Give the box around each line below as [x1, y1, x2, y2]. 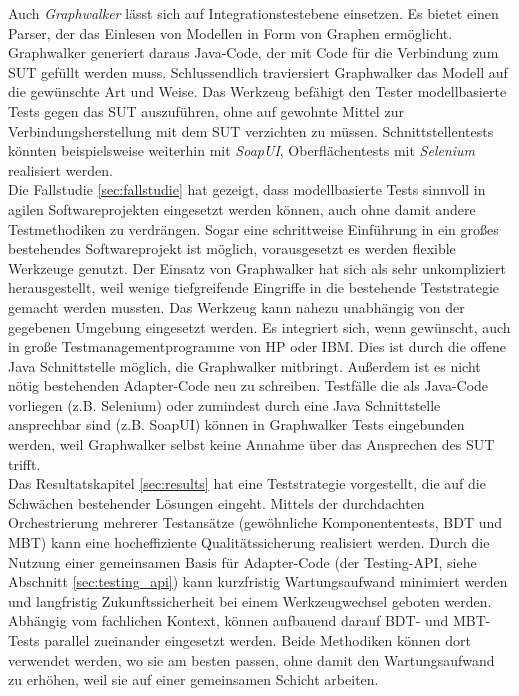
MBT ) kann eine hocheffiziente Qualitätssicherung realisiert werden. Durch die [8, 532, 490, 553]
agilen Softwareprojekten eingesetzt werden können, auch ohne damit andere [8, 198, 476, 219]
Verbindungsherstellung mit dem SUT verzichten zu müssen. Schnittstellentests [8, 120, 494, 141]
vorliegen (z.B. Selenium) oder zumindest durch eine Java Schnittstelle [8, 394, 441, 415]
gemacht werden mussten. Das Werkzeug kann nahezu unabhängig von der [8, 296, 465, 317]
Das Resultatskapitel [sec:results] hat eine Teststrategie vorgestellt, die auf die [8, 473, 486, 494]
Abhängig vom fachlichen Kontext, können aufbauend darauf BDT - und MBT [8, 610, 486, 631]
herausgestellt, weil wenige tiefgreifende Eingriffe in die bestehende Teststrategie [8, 277, 500, 298]
